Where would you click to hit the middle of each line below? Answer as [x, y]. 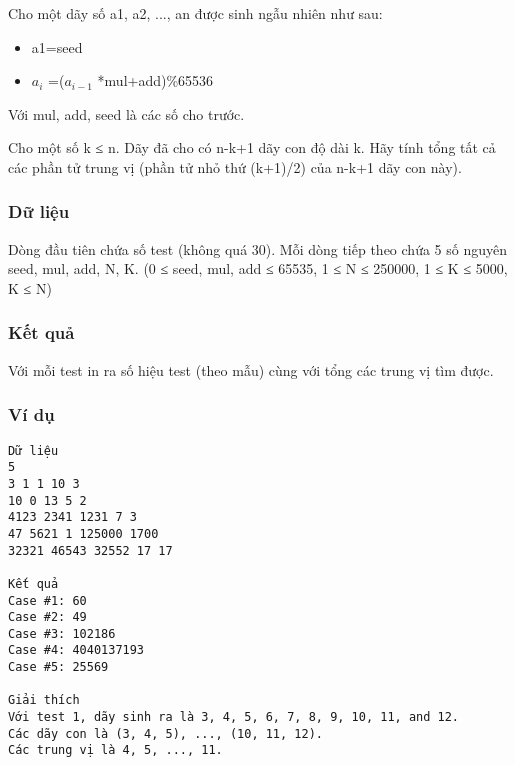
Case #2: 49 [47, 617]
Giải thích [44, 700]
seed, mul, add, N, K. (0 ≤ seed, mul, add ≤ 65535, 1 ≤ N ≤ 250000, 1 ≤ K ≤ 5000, [258, 268]
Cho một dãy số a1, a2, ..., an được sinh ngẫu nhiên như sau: [195, 13]
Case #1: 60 [47, 600]
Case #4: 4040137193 [76, 650]
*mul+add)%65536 [155, 80]
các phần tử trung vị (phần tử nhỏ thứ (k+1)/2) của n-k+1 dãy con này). [235, 166]
